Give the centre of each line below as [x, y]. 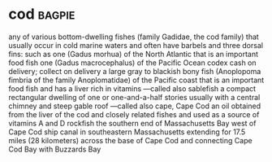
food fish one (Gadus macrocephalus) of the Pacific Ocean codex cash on [133, 63]
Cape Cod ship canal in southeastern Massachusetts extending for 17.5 [127, 132]
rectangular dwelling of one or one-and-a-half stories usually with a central [134, 97]
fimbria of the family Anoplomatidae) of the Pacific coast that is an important [136, 80]
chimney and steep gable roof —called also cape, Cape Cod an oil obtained [135, 106]
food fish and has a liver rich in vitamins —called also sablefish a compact [132, 88]
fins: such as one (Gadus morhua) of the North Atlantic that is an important [133, 54]
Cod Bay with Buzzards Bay [55, 149]
